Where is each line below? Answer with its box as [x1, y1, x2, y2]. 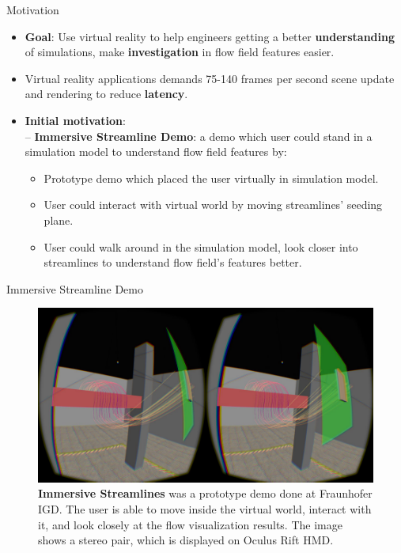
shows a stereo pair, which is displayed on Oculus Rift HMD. [38, 532, 334, 548]
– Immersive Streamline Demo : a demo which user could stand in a [25, 127, 373, 144]
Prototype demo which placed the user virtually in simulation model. [44, 169, 379, 186]
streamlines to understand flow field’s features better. [44, 254, 302, 271]
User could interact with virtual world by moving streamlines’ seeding [44, 196, 383, 213]
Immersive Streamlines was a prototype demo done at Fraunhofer [38, 485, 373, 502]
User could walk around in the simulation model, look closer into [44, 238, 358, 255]
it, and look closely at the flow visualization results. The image [38, 516, 342, 532]
